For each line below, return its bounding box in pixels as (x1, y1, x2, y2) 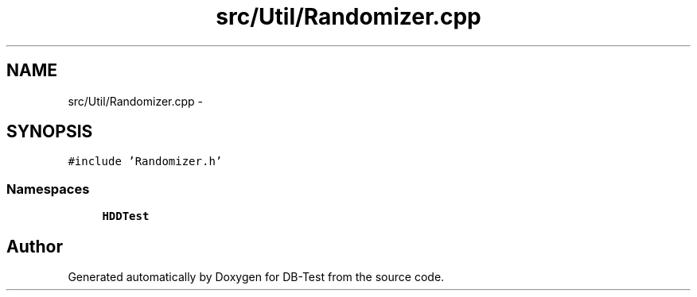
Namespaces (6, 180, 90, 197)
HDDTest (102, 210, 150, 223)
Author (6, 236, 63, 256)
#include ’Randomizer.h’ (68, 155, 223, 168)
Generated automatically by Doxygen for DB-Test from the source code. (68, 270, 445, 284)
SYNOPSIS (6, 121, 93, 142)
